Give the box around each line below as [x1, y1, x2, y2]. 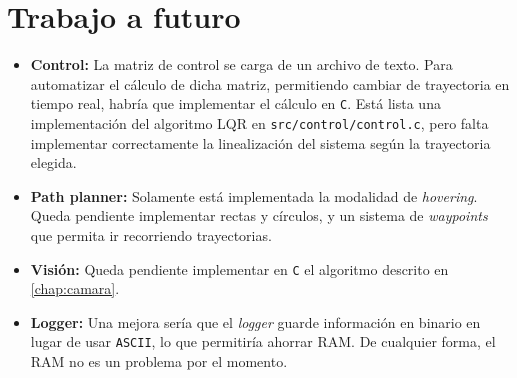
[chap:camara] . [30, 278, 120, 299]
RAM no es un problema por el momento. [30, 351, 288, 372]
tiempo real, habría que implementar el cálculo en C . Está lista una [30, 93, 441, 114]
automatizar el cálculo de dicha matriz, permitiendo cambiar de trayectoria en [30, 73, 510, 94]
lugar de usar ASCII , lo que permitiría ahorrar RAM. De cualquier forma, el [30, 331, 496, 352]
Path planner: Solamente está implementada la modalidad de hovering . [30, 185, 478, 206]
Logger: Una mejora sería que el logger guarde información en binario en [30, 311, 481, 332]
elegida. [30, 152, 77, 173]
